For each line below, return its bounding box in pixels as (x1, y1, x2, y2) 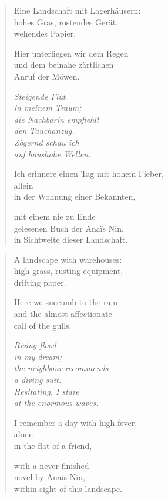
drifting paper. (14, 276, 66, 288)
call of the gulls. (14, 319, 72, 331)
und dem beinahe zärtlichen (14, 58, 114, 71)
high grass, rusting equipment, (14, 265, 123, 277)
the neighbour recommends (14, 362, 109, 374)
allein (14, 179, 33, 191)
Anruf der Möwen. (14, 70, 80, 82)
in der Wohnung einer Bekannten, (14, 190, 136, 203)
